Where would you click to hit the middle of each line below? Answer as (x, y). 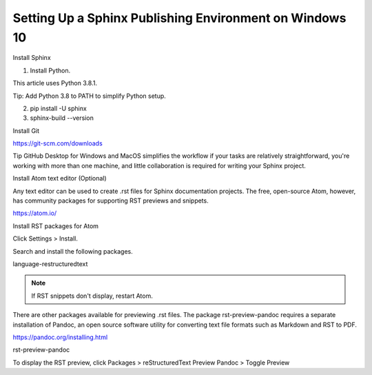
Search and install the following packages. (73, 251)
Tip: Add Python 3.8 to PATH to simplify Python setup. (90, 96)
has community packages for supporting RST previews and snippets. (111, 201)
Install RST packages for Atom (56, 226)
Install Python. (50, 70)
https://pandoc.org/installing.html (60, 337)
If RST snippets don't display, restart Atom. (92, 296)
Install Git (26, 130)
